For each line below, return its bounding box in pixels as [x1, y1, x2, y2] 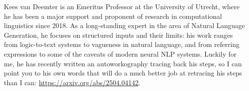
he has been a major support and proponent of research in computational [4, 11, 222, 21]
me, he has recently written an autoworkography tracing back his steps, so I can [4, 58, 242, 68]
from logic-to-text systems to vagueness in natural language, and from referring [4, 39, 240, 49]
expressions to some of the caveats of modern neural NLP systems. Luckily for [4, 48, 237, 59]
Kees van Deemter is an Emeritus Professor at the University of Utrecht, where [4, 1, 240, 11]
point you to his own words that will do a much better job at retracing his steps [4, 68, 242, 78]
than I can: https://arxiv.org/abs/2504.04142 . [4, 77, 141, 87]
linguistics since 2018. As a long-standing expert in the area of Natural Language [4, 20, 245, 30]
